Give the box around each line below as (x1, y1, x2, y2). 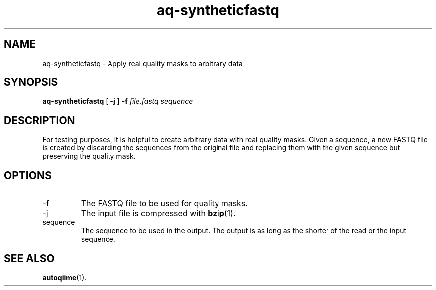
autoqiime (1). (42, 273, 87, 282)
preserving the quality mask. (42, 152, 136, 161)
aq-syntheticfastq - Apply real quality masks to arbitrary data (42, 59, 243, 68)
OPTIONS (4, 169, 52, 182)
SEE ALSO (4, 252, 55, 265)
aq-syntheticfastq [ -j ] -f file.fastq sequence (42, 97, 193, 106)
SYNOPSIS (4, 76, 58, 89)
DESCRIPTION (4, 114, 75, 127)
